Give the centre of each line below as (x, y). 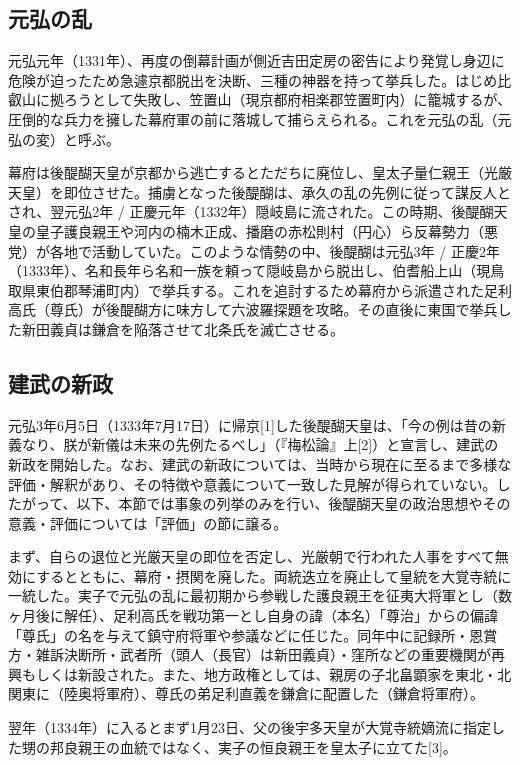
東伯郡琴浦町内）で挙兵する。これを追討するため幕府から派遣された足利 (273, 289)
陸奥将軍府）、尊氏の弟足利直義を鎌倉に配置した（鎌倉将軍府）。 (273, 693)
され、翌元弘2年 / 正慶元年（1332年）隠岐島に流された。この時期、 (230, 211)
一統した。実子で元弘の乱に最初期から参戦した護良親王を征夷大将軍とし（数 (260, 595)
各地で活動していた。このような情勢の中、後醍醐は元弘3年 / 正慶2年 (274, 250)
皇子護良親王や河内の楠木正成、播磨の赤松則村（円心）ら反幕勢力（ (259, 230)
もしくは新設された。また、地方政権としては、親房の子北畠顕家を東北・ (259, 673)
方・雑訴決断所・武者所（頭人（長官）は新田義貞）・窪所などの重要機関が (249, 654)
